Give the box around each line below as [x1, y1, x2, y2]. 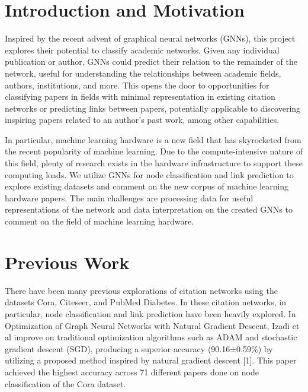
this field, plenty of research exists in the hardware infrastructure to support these [5, 157, 303, 169]
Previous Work [5, 249, 130, 274]
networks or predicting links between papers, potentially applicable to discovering [5, 102, 301, 114]
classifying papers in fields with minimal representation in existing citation [5, 90, 275, 103]
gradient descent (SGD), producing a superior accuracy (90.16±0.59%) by [5, 342, 273, 355]
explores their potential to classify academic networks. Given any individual [5, 43, 280, 56]
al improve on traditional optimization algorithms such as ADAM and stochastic [5, 331, 297, 343]
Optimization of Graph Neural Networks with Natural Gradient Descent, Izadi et [5, 319, 300, 331]
